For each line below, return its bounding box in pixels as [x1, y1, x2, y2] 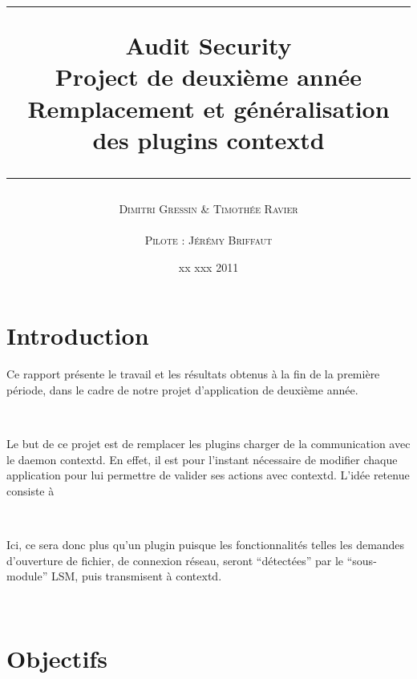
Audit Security [125, 29, 292, 62]
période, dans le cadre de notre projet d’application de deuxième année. [6, 381, 358, 398]
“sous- [346, 552, 377, 568]
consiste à [6, 482, 55, 499]
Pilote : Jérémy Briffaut [144, 232, 273, 249]
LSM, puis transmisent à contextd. [51, 568, 222, 584]
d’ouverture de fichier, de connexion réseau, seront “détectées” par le [6, 552, 344, 568]
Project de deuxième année [55, 60, 362, 93]
